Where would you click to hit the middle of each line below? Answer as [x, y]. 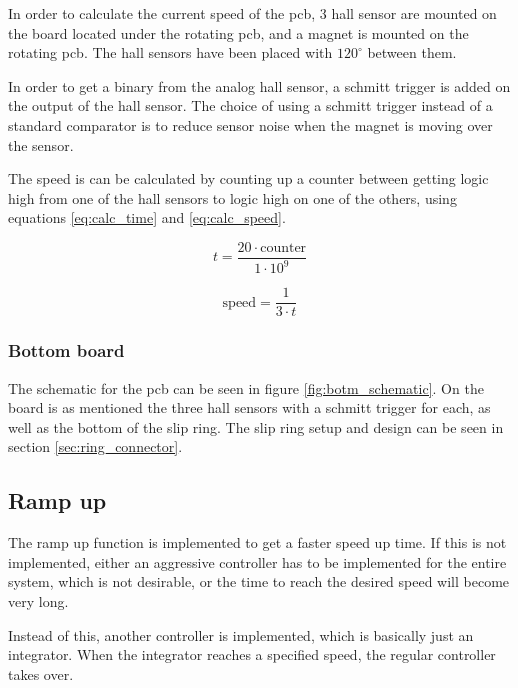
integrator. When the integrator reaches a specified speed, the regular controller [252, 654]
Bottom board [66, 350]
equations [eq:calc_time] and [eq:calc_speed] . [147, 217]
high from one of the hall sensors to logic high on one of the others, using [232, 197]
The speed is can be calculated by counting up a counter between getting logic [248, 178]
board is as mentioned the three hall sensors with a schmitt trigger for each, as [249, 407]
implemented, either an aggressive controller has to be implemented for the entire [257, 561]
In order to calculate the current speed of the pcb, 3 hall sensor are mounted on [252, 13]
